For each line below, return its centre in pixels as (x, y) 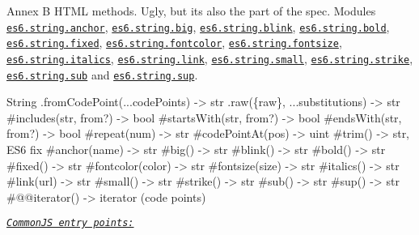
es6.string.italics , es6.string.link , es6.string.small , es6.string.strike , (210, 58)
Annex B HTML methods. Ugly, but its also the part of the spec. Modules (191, 11)
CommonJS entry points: (70, 223)
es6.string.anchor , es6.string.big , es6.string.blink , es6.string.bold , (198, 26)
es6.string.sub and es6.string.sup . (102, 74)
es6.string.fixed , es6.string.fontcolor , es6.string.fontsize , (174, 43)
